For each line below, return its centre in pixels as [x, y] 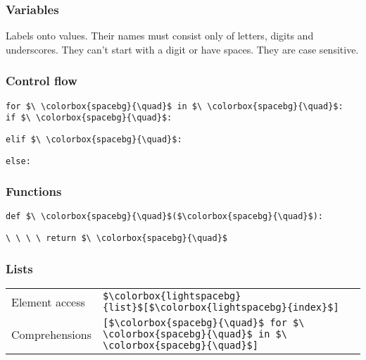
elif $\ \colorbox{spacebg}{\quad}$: [94, 139]
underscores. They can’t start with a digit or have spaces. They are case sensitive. [182, 49]
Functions [34, 191]
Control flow [42, 81]
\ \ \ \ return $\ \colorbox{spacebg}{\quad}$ [116, 238]
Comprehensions [52, 334]
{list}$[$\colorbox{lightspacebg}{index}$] [221, 307]
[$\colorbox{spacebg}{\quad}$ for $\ [204, 323]
